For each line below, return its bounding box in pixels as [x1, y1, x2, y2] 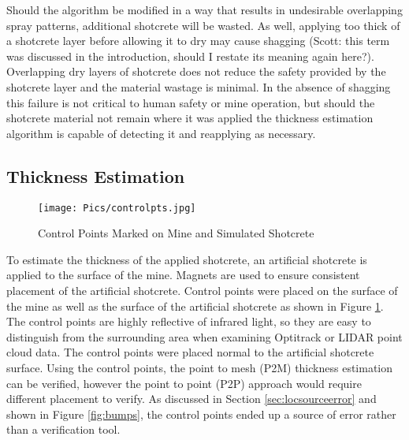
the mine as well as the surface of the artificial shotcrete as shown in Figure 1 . [6, 297, 384, 314]
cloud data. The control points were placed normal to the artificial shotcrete [6, 344, 374, 360]
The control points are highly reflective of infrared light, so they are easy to [6, 313, 371, 330]
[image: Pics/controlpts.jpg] [38, 202, 196, 214]
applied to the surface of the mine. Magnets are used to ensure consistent [6, 267, 360, 283]
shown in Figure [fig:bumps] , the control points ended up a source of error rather [6, 405, 396, 422]
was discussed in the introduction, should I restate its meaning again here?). [6, 47, 374, 64]
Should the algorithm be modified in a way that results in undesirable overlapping [6, 2, 403, 17]
